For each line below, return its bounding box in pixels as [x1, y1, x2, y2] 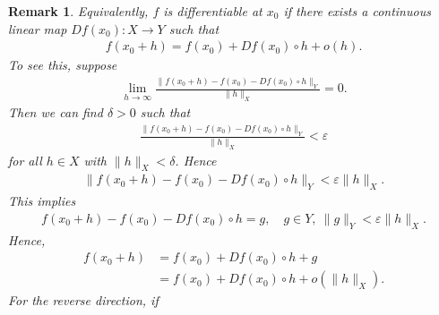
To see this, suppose [8, 55, 117, 74]
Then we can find [8, 103, 103, 122]
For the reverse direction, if [8, 291, 159, 310]
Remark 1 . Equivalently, [8, 2, 149, 20]
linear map [8, 19, 67, 38]
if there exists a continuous [283, 2, 431, 20]
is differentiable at [163, 2, 263, 20]
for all [8, 150, 42, 169]
